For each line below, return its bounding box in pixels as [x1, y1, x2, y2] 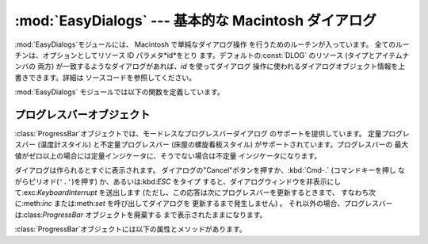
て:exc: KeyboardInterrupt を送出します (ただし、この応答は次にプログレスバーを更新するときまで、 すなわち [14, 187, 369, 197]
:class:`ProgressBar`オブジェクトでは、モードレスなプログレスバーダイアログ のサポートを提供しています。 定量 [14, 129, 382, 139]
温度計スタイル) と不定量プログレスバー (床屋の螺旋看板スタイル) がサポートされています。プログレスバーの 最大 [40, 139, 409, 150]
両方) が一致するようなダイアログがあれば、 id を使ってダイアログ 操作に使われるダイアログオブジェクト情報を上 [36, 62, 406, 71]
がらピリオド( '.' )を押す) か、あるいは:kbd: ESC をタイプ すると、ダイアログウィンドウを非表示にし [14, 177, 342, 186]
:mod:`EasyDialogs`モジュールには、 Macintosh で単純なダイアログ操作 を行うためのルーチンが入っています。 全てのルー [14, 40, 410, 49]
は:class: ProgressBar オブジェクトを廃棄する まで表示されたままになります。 [14, 210, 267, 219]
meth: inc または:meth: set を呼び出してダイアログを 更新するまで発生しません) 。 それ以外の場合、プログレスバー [24, 199, 393, 208]
